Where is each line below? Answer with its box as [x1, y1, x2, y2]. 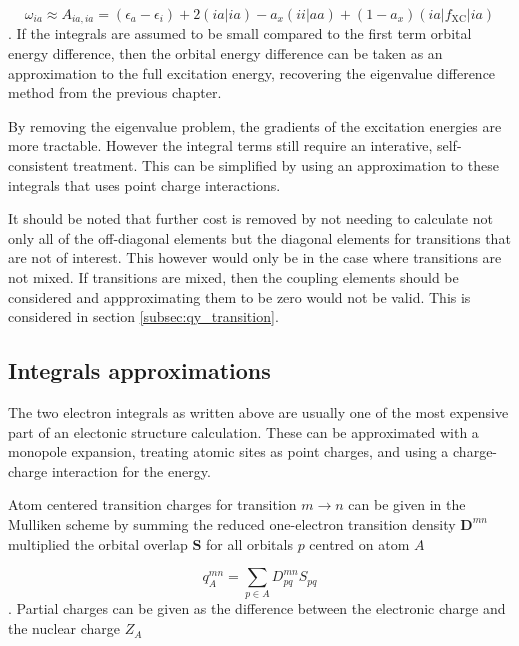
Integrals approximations [8, 355, 271, 386]
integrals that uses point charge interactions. [8, 174, 281, 195]
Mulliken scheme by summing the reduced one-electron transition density [8, 513, 456, 534]
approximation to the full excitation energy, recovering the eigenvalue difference [8, 62, 496, 83]
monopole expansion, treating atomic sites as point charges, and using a [8, 441, 449, 462]
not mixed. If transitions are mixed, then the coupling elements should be [8, 266, 459, 287]
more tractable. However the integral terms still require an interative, [8, 135, 433, 156]
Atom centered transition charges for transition [8, 494, 297, 515]
